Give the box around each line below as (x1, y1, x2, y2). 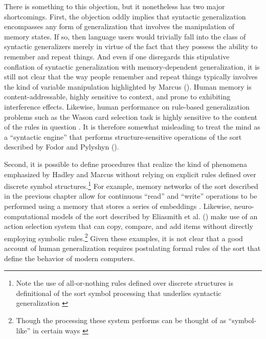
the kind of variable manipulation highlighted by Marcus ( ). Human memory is (4, 81, 252, 92)
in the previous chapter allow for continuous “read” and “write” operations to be (4, 190, 257, 201)
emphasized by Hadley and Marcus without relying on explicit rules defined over (4, 168, 256, 179)
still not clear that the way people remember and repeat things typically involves (4, 71, 258, 82)
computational (4, 210, 49, 221)
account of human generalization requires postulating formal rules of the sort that (4, 242, 261, 253)
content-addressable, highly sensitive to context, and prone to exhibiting (4, 91, 231, 102)
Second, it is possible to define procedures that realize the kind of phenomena (4, 158, 247, 169)
